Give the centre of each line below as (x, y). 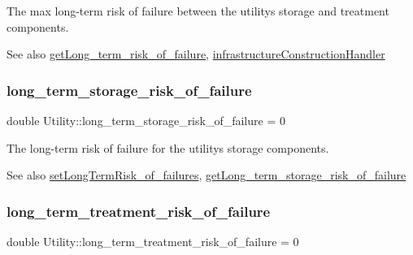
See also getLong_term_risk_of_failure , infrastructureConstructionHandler (196, 54)
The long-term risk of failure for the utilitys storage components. (168, 147)
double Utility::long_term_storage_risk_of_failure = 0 (146, 120)
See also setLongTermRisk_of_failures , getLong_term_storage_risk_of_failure (206, 175)
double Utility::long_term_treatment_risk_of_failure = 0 (153, 241)
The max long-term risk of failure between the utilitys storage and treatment (198, 11)
